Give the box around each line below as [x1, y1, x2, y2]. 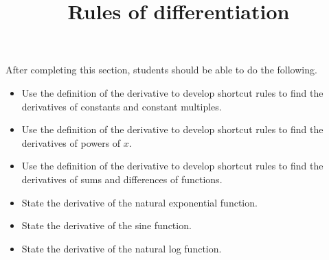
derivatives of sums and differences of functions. [21, 172, 223, 186]
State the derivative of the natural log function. [21, 241, 222, 255]
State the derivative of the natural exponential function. [21, 195, 258, 209]
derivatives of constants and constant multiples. [21, 99, 222, 113]
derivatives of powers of [21, 135, 121, 150]
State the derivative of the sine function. [21, 218, 192, 233]
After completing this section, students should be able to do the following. [5, 62, 317, 77]
